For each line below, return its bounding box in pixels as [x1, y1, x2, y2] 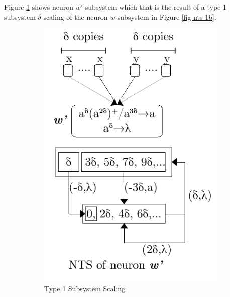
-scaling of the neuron [41, 11, 108, 22]
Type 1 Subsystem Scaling [44, 283, 126, 293]
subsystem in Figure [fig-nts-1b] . [117, 11, 216, 22]
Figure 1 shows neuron [4, 2, 74, 12]
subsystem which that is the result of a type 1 [85, 2, 226, 12]
